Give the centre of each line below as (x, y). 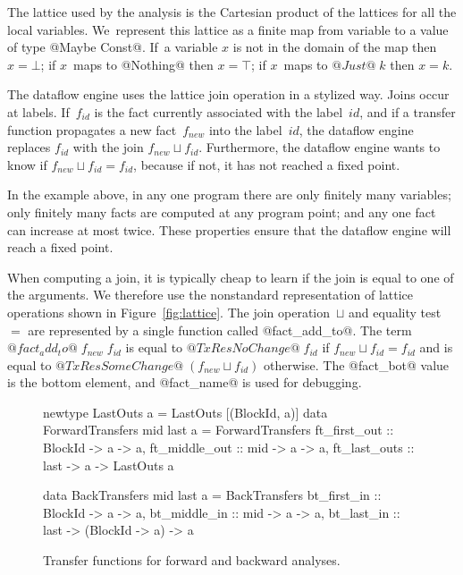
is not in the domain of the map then (335, 47)
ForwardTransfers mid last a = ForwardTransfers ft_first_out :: (219, 430)
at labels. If (38, 111)
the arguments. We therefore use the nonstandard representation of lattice (210, 295)
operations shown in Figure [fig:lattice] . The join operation (169, 312)
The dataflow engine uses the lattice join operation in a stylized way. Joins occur (228, 94)
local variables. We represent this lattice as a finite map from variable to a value (228, 29)
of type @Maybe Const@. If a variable (113, 47)
